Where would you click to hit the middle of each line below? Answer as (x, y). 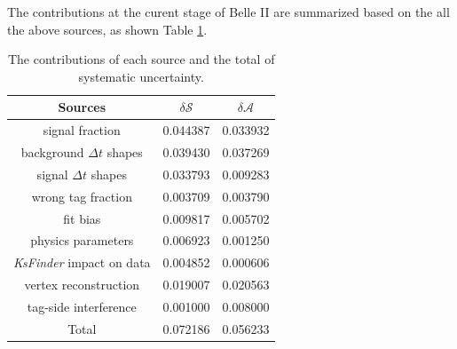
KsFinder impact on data (82, 262)
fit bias (82, 218)
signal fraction (82, 130)
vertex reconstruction (82, 285)
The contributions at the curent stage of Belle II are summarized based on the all (228, 12)
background (52, 152)
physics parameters (82, 240)
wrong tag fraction (82, 196)
